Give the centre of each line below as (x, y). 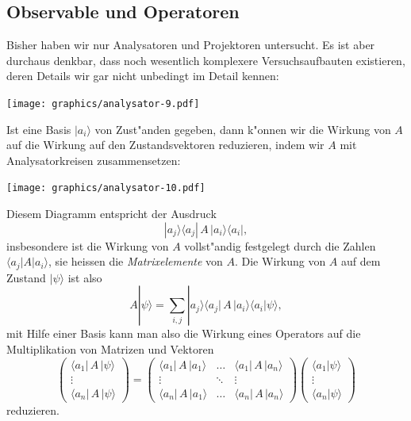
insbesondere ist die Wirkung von (88, 245)
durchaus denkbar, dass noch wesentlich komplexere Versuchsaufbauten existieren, (206, 60)
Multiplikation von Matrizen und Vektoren (110, 348)
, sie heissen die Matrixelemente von (136, 261)
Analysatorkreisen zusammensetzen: (94, 160)
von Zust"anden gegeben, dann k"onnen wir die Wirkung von (243, 129)
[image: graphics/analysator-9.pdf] (103, 103)
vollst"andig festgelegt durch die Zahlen (280, 245)
